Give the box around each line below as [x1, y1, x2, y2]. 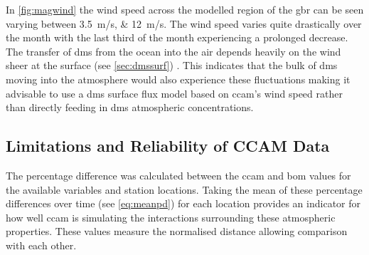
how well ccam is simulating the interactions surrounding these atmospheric [6, 209, 336, 224]
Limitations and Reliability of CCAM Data [6, 135, 330, 157]
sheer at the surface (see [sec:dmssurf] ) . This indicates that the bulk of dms [6, 58, 338, 73]
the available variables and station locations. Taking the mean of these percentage [6, 182, 363, 197]
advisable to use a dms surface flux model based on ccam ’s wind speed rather [6, 85, 343, 100]
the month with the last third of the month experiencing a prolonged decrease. [6, 30, 348, 45]
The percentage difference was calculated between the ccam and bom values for [6, 167, 351, 182]
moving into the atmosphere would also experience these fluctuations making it [6, 71, 351, 86]
